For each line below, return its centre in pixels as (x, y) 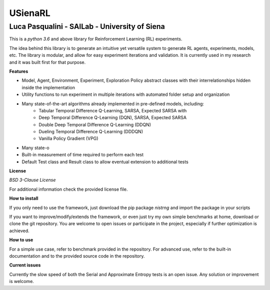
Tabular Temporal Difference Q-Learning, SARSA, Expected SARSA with (113, 110)
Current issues (25, 265)
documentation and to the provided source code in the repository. (77, 256)
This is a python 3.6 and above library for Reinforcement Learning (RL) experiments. (96, 39)
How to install (24, 198)
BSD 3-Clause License (32, 180)
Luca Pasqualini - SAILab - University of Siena (87, 26)
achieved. (19, 231)
